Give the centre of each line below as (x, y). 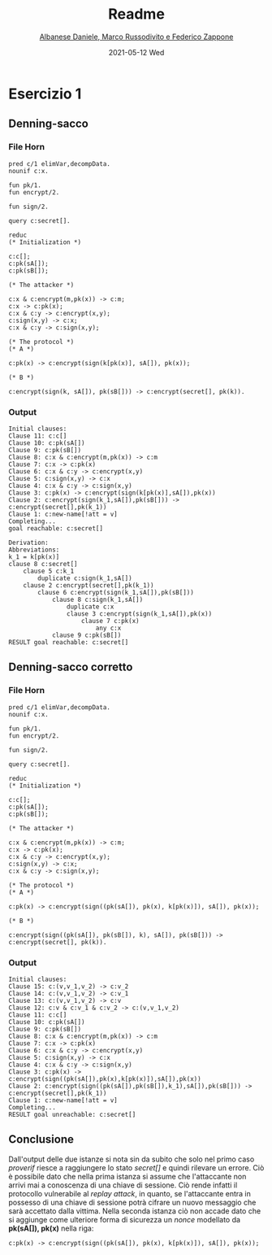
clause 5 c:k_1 (49, 571)
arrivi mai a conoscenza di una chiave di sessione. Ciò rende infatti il (123, 1185)
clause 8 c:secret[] (43, 564)
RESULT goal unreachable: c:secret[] (72, 1114)
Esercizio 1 (45, 94)
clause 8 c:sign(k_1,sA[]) (97, 599)
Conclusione (41, 1140)
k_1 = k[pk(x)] (34, 557)
